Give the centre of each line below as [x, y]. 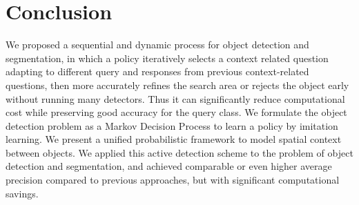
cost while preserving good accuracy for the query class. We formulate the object [176, 112]
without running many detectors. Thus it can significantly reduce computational [175, 98]
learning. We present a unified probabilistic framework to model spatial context [174, 139]
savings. [22, 193]
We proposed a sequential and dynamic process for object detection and [157, 45]
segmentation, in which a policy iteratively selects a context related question [167, 58]
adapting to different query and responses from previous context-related [157, 71]
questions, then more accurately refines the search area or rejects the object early [177, 85]
